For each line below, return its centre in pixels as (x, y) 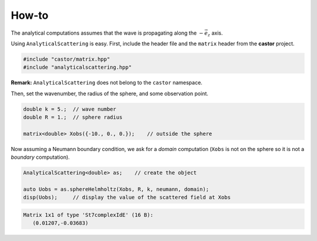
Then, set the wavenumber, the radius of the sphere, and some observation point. (109, 93)
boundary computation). (40, 157)
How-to (30, 15)
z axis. (215, 34)
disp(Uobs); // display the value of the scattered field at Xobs (127, 198)
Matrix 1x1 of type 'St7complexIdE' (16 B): (88, 215)
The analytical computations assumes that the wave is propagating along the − (107, 33)
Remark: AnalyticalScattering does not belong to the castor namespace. (107, 83)
